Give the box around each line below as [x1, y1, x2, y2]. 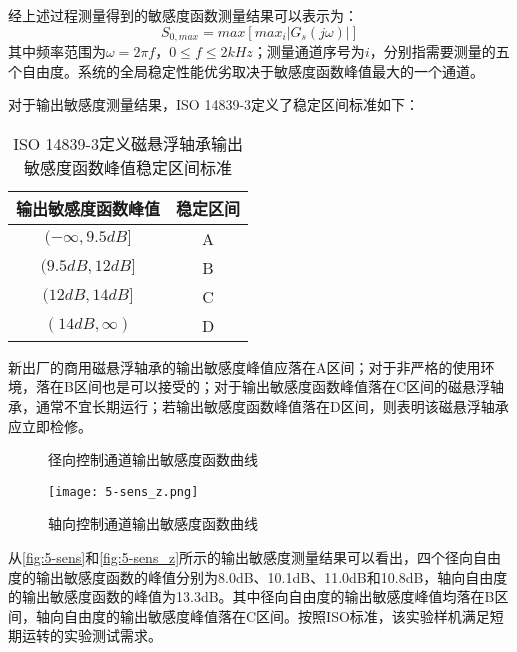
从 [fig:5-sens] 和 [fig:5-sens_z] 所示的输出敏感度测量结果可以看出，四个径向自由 [8, 547, 502, 568]
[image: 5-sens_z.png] [48, 484, 199, 499]
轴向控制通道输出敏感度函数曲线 [48, 513, 258, 534]
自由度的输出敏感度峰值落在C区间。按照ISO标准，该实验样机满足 [63, 605, 490, 626]
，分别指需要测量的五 [369, 41, 510, 62]
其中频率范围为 [8, 41, 106, 62]
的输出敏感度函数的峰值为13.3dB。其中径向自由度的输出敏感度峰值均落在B [8, 586, 495, 607]
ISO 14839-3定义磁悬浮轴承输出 [13, 131, 243, 155]
